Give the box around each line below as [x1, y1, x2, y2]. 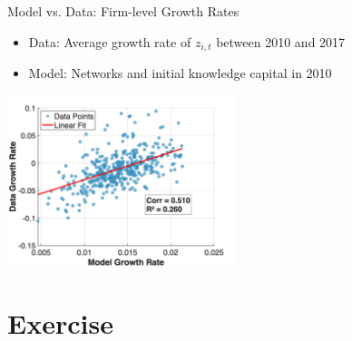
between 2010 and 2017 [216, 32, 346, 51]
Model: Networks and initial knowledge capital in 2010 [28, 63, 332, 83]
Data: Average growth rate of [28, 32, 191, 51]
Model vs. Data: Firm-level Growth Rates [7, 2, 240, 20]
